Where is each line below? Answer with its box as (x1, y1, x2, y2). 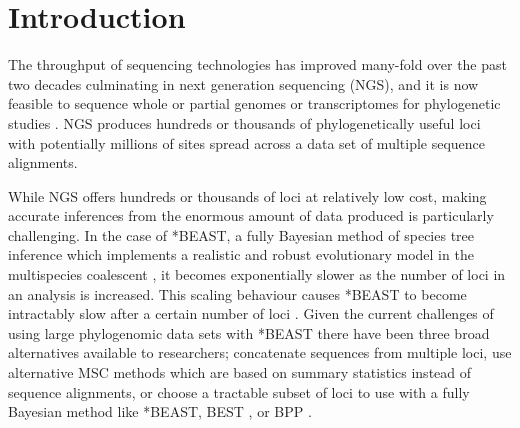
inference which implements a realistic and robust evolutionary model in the (8, 244, 474, 265)
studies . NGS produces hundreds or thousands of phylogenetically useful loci (8, 112, 481, 133)
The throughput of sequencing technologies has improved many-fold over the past (8, 54, 507, 75)
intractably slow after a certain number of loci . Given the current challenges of (8, 303, 494, 324)
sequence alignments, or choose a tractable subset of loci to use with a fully (8, 381, 470, 402)
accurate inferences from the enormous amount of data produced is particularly (8, 205, 494, 226)
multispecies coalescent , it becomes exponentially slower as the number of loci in (8, 264, 506, 285)
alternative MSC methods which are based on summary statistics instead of (8, 362, 472, 383)
